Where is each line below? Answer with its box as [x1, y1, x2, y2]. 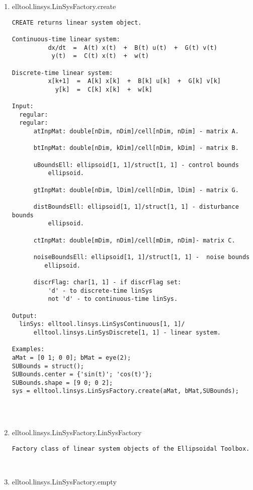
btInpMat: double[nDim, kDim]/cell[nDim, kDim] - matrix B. [33, 144, 239, 152]
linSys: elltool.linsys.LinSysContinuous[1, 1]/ [19, 320, 185, 328]
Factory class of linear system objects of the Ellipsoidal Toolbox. [12, 445, 250, 452]
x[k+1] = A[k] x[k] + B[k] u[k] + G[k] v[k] [48, 77, 221, 85]
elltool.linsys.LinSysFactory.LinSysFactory [12, 427, 142, 438]
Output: [12, 312, 37, 319]
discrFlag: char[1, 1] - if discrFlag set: [33, 278, 182, 286]
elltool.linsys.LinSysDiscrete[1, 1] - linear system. [33, 329, 221, 336]
